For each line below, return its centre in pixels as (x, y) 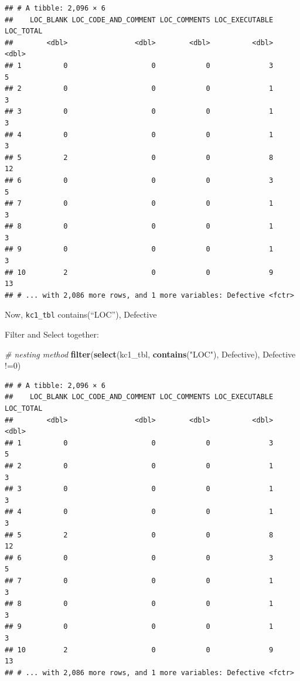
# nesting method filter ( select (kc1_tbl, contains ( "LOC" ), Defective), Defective (150, 354)
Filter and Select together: (52, 334)
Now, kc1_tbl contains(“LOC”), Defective (81, 314)
